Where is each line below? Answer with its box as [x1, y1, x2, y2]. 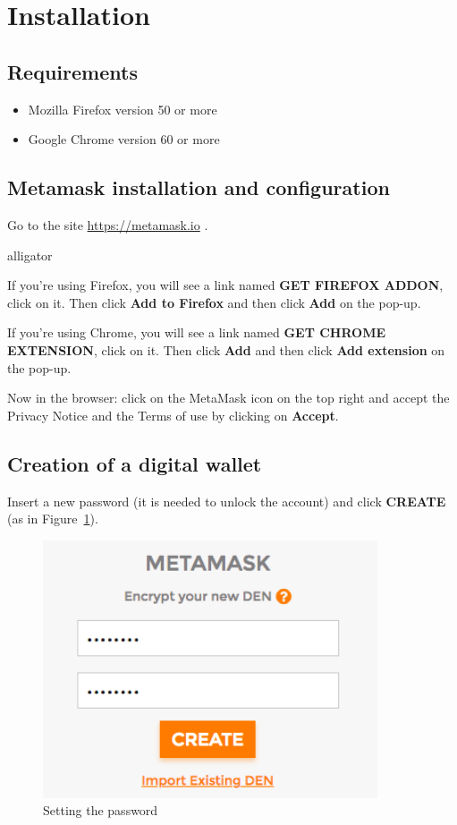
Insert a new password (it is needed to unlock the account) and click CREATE [7, 491, 446, 510]
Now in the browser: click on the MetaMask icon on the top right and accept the [7, 388, 450, 407]
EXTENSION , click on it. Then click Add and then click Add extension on [7, 340, 445, 359]
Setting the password [43, 801, 158, 820]
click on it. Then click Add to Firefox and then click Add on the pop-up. [7, 293, 421, 311]
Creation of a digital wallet [7, 449, 262, 477]
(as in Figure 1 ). [7, 509, 98, 528]
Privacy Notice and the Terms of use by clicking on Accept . [7, 405, 339, 424]
